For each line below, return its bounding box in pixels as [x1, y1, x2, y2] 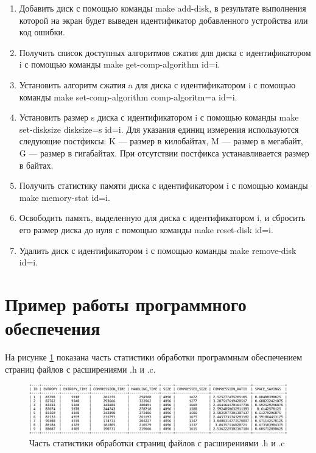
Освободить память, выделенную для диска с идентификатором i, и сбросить [19, 211, 306, 224]
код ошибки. [19, 26, 65, 38]
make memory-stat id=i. [19, 191, 110, 203]
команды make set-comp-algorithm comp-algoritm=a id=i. [19, 90, 237, 103]
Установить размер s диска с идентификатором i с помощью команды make [19, 111, 299, 124]
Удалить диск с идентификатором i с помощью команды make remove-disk [19, 244, 297, 256]
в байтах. [19, 158, 54, 171]
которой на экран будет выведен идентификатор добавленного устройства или [19, 13, 308, 26]
